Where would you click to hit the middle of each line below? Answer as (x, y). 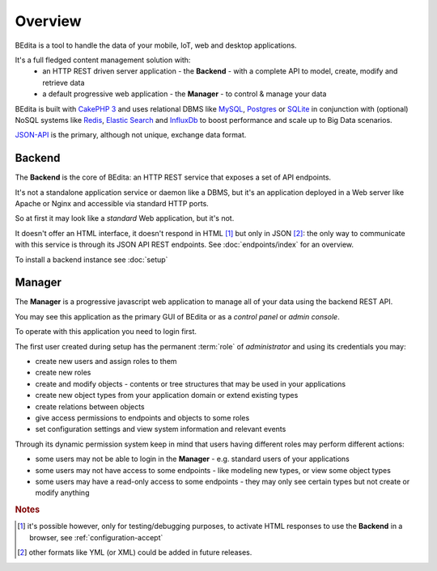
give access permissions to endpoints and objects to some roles (142, 417)
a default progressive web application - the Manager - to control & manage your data (185, 94)
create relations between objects (90, 406)
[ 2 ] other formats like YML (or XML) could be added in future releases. (135, 552)
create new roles (63, 373)
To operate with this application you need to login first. (106, 332)
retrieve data (64, 82)
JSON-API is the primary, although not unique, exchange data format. (131, 135)
